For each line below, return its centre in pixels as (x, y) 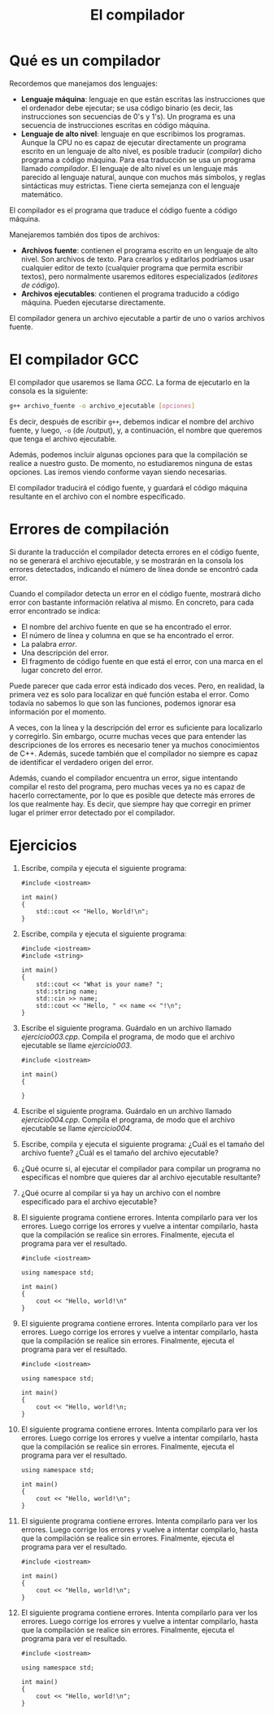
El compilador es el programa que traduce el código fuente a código (124, 210)
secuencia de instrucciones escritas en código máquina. (115, 125)
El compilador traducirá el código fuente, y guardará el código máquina (128, 487)
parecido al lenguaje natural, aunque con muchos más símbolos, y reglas (143, 177)
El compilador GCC (74, 360)
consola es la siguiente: (49, 391)
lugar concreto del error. (62, 670)
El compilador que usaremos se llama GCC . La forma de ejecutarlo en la (130, 382)
